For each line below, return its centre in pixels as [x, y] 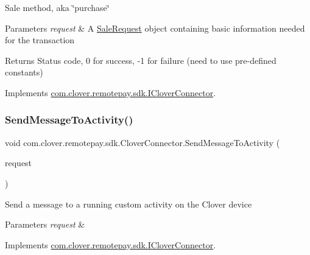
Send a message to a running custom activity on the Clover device [129, 204]
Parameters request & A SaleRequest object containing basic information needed [155, 28]
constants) [24, 72]
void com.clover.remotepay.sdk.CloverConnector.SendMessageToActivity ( [143, 142]
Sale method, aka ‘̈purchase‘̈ [57, 7]
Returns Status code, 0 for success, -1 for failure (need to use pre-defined [141, 60]
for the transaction [40, 40]
